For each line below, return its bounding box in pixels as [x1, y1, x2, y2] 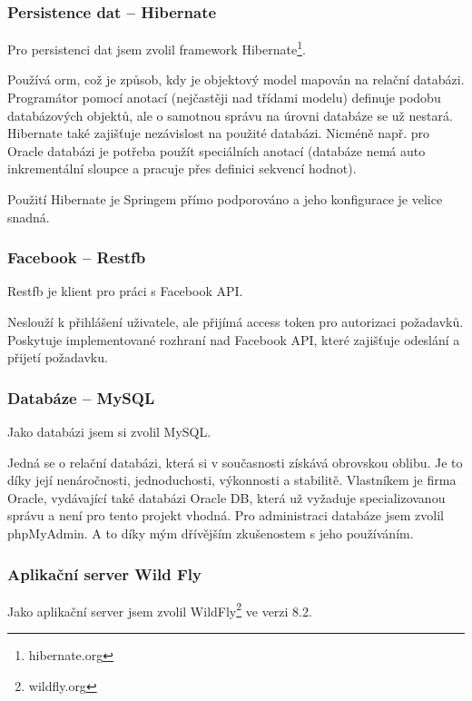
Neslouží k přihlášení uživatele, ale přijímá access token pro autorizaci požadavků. [7, 312, 464, 331]
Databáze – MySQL [7, 386, 155, 409]
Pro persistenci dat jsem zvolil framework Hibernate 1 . [7, 37, 306, 58]
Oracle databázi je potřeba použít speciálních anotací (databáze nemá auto [7, 141, 426, 160]
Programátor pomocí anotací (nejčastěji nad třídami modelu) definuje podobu [7, 88, 441, 107]
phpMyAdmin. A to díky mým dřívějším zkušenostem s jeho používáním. [7, 524, 414, 542]
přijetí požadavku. [7, 348, 108, 367]
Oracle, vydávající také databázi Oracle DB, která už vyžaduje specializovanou [7, 488, 446, 507]
